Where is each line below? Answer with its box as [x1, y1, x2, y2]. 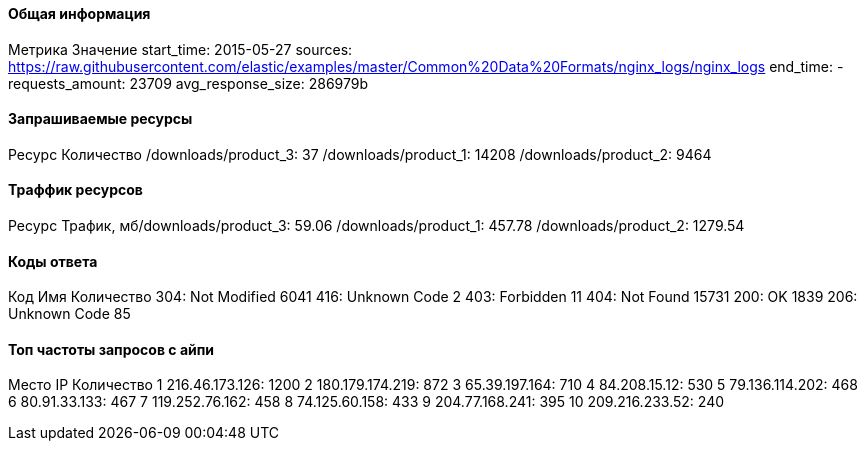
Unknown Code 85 [8, 305, 131, 323]
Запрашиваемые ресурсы [8, 110, 193, 128]
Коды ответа [8, 252, 98, 270]
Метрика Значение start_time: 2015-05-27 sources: [8, 40, 353, 58]
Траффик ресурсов [8, 181, 143, 199]
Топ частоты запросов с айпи [8, 340, 215, 358]
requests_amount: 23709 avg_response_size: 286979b [8, 74, 369, 92]
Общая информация [8, 5, 151, 22]
